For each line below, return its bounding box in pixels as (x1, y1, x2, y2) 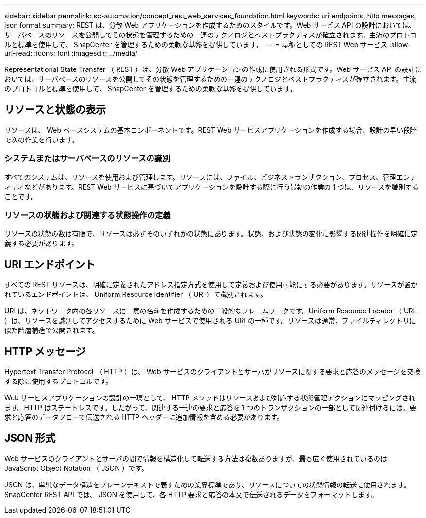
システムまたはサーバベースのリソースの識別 (4, 154, 170, 164)
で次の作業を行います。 (4, 135, 79, 144)
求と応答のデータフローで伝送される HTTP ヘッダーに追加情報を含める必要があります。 (4, 413, 284, 422)
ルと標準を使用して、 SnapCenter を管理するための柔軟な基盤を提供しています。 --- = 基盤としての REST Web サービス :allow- (4, 40, 411, 49)
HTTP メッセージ (4, 345, 85, 358)
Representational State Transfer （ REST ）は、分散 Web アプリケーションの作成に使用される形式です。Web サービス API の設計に (4, 65, 422, 73)
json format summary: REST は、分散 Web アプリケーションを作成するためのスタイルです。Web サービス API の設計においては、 (4, 21, 416, 29)
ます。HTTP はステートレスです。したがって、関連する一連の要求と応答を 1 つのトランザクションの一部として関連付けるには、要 (4, 403, 417, 412)
